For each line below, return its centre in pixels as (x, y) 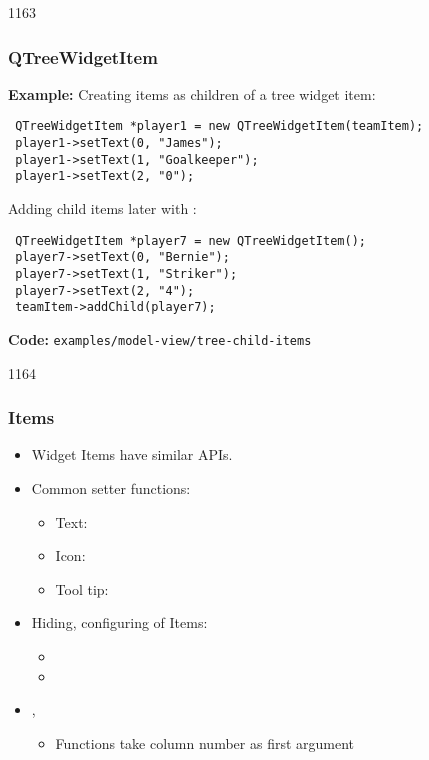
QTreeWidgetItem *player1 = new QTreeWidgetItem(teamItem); (219, 126)
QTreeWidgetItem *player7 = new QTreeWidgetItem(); (190, 240)
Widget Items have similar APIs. (132, 454)
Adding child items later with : (102, 208)
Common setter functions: (111, 487)
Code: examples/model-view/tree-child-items (160, 338)
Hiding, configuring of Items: (119, 622)
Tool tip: (82, 588)
